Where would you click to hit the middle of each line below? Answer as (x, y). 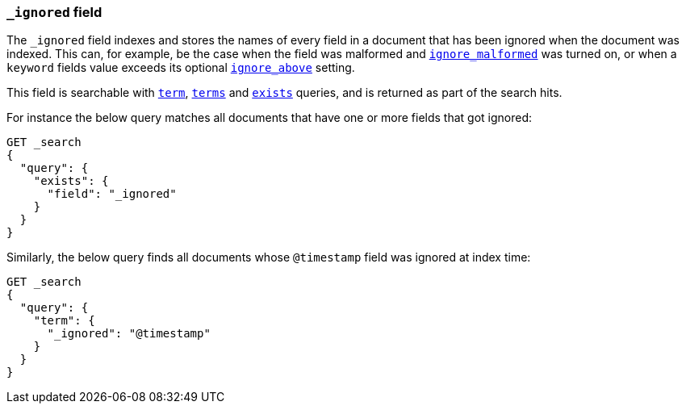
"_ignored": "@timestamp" (129, 334)
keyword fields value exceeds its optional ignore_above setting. (181, 68)
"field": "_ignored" (112, 194)
